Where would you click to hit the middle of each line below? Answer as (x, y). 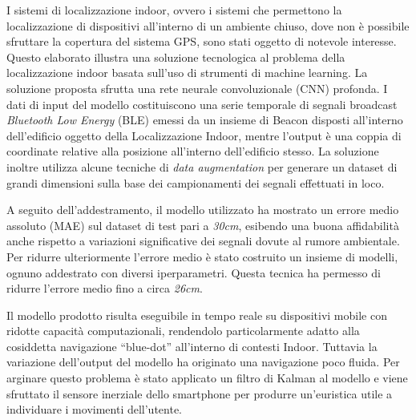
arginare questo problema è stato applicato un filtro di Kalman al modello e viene (207, 378)
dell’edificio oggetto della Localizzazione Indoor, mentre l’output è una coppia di (204, 135)
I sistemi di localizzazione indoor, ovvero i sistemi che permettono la (174, 10)
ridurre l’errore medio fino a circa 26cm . (105, 288)
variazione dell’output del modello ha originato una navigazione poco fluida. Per (203, 362)
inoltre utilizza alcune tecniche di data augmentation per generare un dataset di (202, 166)
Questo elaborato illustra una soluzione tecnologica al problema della (176, 57)
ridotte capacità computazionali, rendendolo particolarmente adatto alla (183, 331)
